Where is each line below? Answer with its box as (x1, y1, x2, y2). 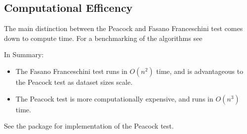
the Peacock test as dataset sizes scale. (15, 76, 133, 87)
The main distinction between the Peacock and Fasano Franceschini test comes (4, 23, 243, 33)
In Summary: (4, 49, 44, 60)
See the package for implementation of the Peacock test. (4, 121, 174, 131)
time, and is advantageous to (156, 66, 244, 76)
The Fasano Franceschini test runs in (15, 66, 127, 76)
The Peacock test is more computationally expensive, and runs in (15, 93, 213, 103)
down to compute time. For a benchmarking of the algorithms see (4, 33, 203, 43)
